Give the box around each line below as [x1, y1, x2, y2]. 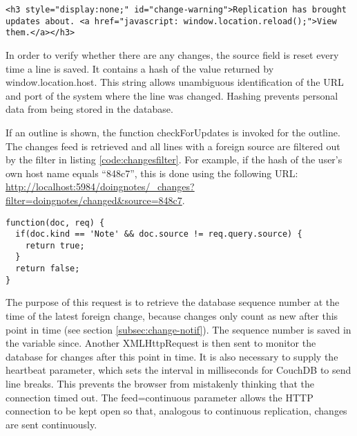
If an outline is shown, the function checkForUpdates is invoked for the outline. [6, 125, 340, 139]
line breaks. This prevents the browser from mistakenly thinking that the [6, 376, 315, 390]
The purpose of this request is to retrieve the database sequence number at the [6, 295, 340, 309]
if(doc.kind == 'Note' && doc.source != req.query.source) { [15, 229, 302, 239]
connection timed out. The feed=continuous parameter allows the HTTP [6, 390, 313, 404]
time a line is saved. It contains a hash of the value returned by [6, 61, 274, 75]
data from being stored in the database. [6, 102, 173, 116]
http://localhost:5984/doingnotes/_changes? [6, 179, 195, 194]
